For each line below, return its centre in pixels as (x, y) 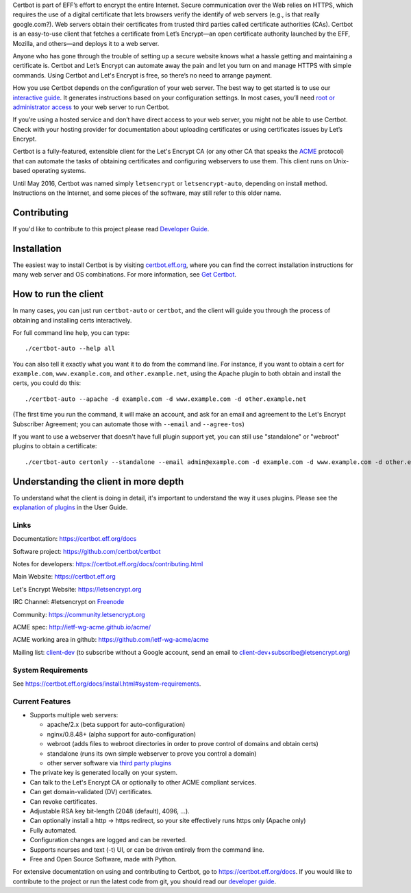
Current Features (42, 701)
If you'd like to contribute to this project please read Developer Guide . (111, 229)
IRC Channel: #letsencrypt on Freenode (68, 602)
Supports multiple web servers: (74, 715)
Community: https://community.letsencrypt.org (79, 614)
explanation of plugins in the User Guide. (70, 507)
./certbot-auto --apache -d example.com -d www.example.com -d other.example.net (166, 399)
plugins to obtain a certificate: (55, 446)
